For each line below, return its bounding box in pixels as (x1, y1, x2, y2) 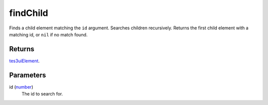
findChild (9, 7, 49, 18)
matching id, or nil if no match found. (9, 31, 88, 37)
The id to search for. (21, 91, 63, 97)
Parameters (9, 71, 46, 79)
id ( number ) (9, 84, 33, 90)
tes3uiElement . (9, 58, 40, 64)
